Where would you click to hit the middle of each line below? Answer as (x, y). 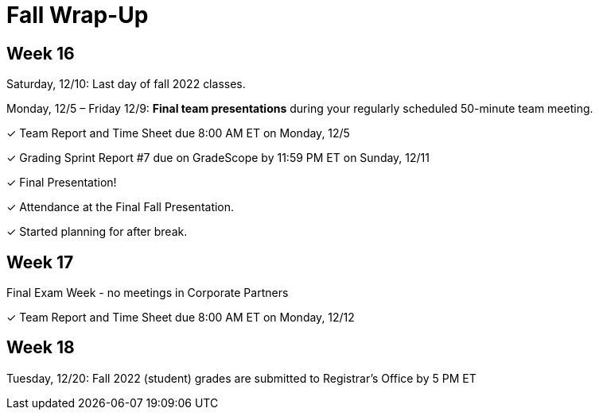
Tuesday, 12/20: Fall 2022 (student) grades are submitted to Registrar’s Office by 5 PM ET (241, 378)
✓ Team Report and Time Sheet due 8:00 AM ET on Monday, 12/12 (181, 318)
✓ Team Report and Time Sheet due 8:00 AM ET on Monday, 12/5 (178, 133)
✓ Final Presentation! (62, 183)
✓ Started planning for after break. (97, 232)
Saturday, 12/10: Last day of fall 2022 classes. (126, 84)
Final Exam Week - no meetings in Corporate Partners (148, 293)
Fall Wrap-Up (78, 15)
